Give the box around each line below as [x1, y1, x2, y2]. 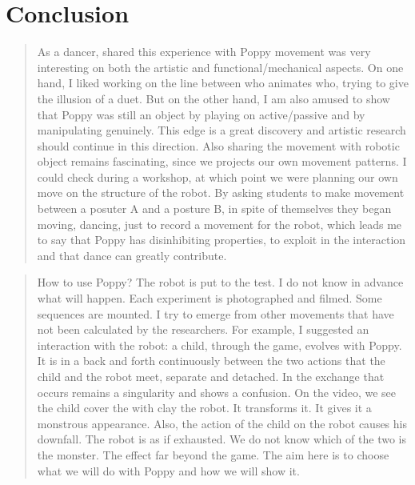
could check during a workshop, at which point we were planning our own [37, 168, 398, 185]
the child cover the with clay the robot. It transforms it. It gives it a [37, 399, 372, 416]
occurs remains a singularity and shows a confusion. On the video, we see [37, 383, 397, 400]
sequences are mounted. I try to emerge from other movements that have [37, 305, 394, 322]
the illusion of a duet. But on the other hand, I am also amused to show [37, 90, 390, 106]
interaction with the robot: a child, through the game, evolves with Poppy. [37, 336, 402, 353]
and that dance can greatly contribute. [37, 247, 227, 263]
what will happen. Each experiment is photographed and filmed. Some [37, 290, 382, 307]
